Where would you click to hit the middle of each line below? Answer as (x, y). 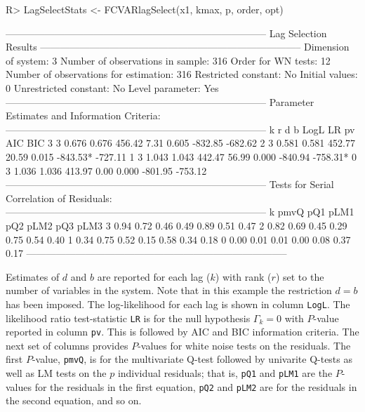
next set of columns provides (67, 345)
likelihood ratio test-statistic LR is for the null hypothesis (128, 318)
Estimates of (33, 276)
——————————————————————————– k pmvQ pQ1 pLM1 (180, 212)
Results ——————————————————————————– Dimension (178, 47)
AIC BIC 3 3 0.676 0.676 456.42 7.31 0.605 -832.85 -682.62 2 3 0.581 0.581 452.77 (180, 143)
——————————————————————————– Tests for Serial (170, 184)
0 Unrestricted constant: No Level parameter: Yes (112, 87)
